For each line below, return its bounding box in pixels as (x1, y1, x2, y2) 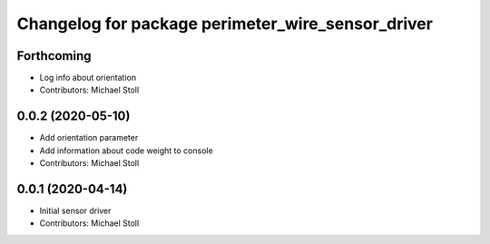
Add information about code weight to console (39, 145, 213, 156)
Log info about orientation (39, 73, 136, 83)
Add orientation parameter (39, 132, 139, 143)
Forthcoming (16, 48, 92, 63)
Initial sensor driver (39, 205, 112, 217)
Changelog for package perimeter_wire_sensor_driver (16, 14, 433, 34)
